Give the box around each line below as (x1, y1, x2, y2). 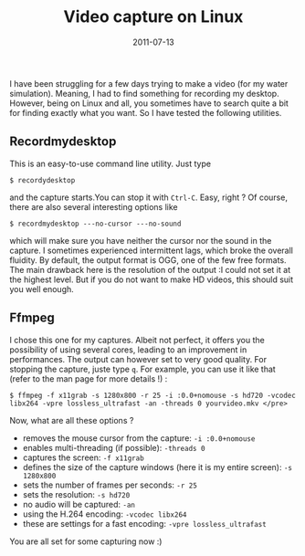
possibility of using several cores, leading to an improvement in (9, 344, 247, 355)
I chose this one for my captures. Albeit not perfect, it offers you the (9, 334, 265, 345)
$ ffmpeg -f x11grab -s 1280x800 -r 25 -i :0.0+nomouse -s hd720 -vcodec (9, 391, 297, 400)
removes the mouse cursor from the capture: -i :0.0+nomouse (22, 432, 256, 444)
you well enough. (9, 283, 75, 294)
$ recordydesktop (9, 175, 76, 184)
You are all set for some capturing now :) (9, 536, 163, 547)
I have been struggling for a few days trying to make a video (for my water (9, 78, 289, 89)
